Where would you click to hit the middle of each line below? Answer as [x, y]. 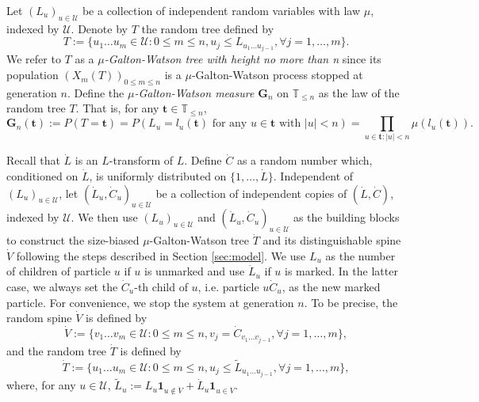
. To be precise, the [351, 302]
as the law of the [359, 92]
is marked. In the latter [341, 271]
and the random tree [57, 351]
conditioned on [42, 175]
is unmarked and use [195, 271]
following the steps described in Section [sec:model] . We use [161, 255]
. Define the [96, 92]
